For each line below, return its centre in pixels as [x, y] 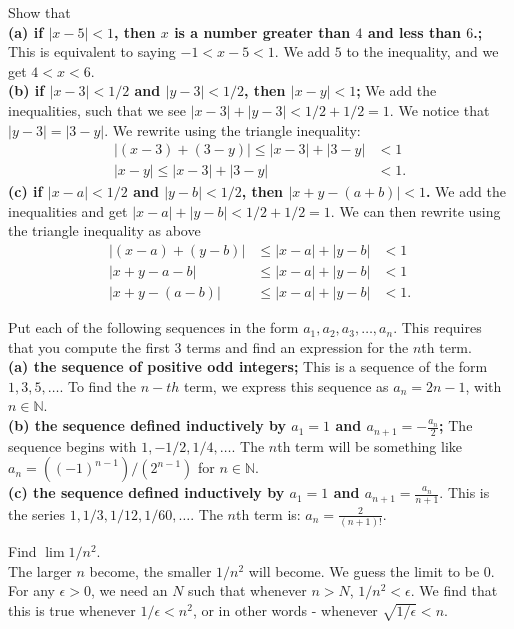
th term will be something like [370, 445]
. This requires [437, 327]
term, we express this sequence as [286, 385]
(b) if [26, 90]
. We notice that [439, 109]
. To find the [98, 385]
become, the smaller [150, 570]
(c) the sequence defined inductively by [146, 492]
